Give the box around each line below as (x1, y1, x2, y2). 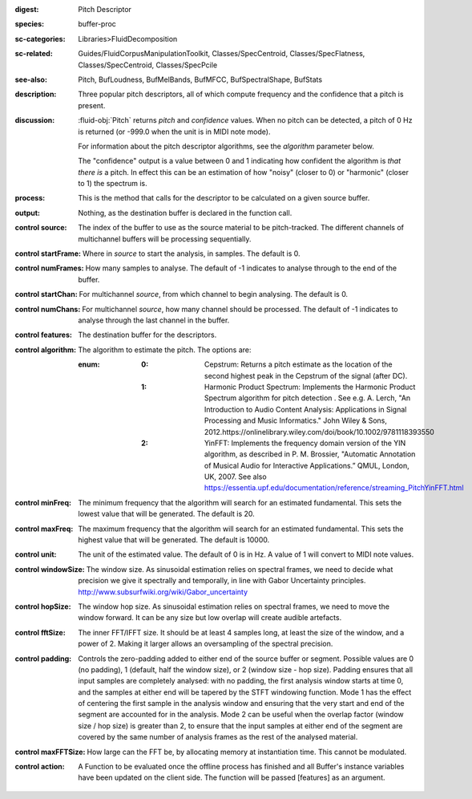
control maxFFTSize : (14, 747, 86, 756)
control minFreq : (14, 497, 72, 507)
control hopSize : (14, 602, 71, 611)
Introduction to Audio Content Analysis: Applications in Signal (204, 404, 407, 414)
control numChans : (14, 304, 81, 314)
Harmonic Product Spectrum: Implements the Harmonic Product (204, 382, 416, 391)
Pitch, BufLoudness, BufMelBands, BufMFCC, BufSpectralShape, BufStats (78, 75, 323, 84)
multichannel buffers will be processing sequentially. (78, 233, 252, 244)
